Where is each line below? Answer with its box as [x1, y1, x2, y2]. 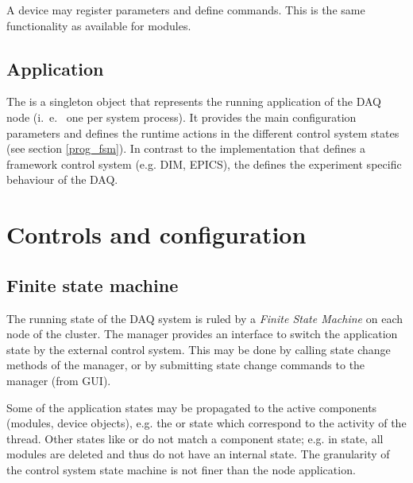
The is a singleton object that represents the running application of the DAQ [6, 93, 381, 110]
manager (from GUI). [6, 372, 111, 388]
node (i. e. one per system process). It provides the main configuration [6, 108, 357, 125]
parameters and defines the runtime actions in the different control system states [6, 124, 399, 141]
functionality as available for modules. [6, 17, 191, 33]
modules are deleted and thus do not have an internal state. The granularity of [6, 446, 390, 462]
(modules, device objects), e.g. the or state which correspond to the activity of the [6, 415, 407, 431]
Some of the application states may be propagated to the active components [6, 399, 377, 415]
